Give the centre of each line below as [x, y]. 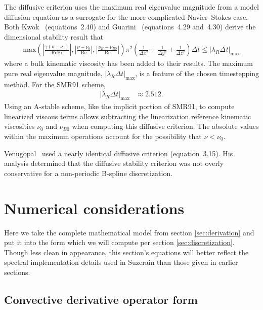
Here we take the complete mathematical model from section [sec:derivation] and [129, 232]
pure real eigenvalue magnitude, [53, 73]
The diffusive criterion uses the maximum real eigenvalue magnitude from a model [131, 7]
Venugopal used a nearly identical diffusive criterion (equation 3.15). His [119, 153]
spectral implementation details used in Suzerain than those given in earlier [121, 262]
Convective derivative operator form [101, 299]
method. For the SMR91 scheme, [55, 84]
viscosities [19, 126]
